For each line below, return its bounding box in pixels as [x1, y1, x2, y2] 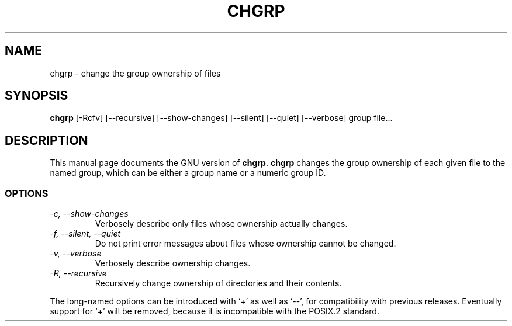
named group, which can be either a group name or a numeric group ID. [50, 168, 326, 178]
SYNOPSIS [5, 88, 68, 103]
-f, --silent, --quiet [50, 228, 121, 239]
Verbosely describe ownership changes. [95, 258, 251, 269]
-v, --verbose [50, 248, 102, 259]
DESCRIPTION [5, 133, 88, 148]
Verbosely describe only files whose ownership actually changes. [95, 219, 348, 229]
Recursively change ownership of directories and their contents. [95, 278, 342, 289]
